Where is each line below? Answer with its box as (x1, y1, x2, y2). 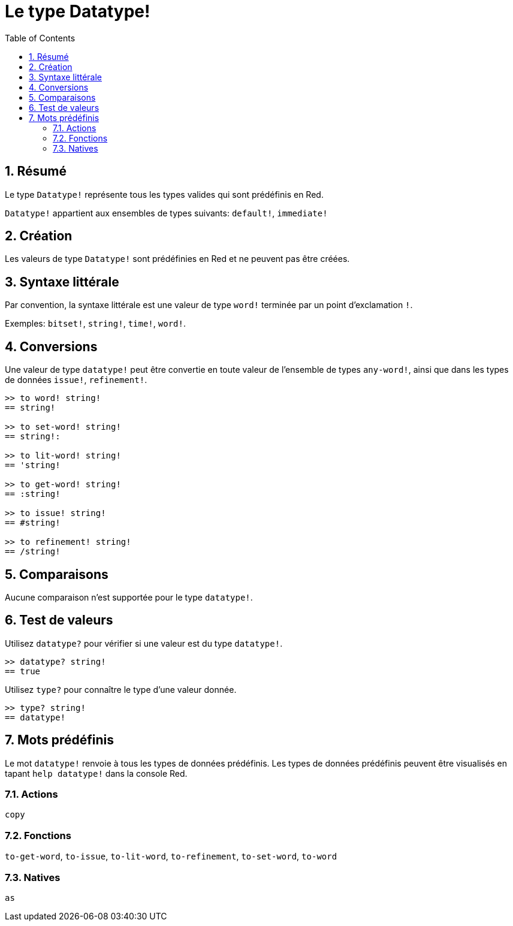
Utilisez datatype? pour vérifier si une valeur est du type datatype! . (5, 638, 283, 648)
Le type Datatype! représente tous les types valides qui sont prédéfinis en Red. (5, 189, 324, 200)
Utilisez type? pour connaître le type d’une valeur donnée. (5, 684, 237, 695)
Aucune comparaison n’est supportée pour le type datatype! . (5, 592, 253, 602)
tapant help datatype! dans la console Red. (5, 768, 188, 779)
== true (5, 666, 41, 676)
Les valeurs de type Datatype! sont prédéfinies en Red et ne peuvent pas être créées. (5, 254, 350, 264)
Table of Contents (5, 32, 76, 43)
